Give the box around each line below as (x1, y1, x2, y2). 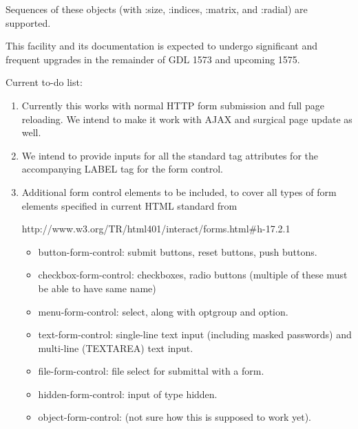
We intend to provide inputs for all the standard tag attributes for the (21, 148, 319, 162)
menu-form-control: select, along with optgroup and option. (38, 304, 288, 318)
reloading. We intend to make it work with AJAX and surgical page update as (21, 111, 352, 126)
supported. (6, 15, 51, 30)
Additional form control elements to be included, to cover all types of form (21, 184, 337, 199)
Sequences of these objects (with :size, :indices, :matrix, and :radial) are (6, 2, 308, 16)
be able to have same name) (38, 280, 156, 295)
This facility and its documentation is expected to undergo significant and (6, 38, 318, 53)
